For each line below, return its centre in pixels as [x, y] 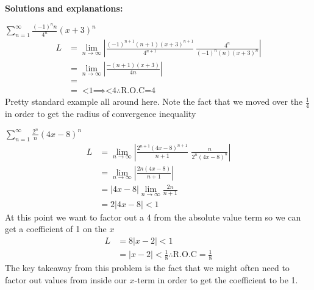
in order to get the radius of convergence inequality [101, 114]
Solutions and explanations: [64, 8]
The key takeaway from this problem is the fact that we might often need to [147, 268]
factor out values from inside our [66, 279]
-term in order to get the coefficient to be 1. [216, 279]
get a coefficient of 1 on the [56, 229]
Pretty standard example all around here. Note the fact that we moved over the [154, 101]
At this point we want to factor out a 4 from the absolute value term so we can [153, 217]
